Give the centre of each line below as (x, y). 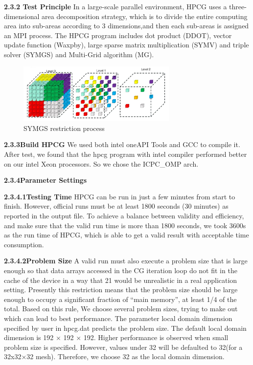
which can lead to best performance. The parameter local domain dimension (118, 318)
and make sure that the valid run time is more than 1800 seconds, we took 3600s (125, 225)
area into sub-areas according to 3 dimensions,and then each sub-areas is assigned (126, 26)
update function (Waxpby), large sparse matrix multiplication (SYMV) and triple (126, 45)
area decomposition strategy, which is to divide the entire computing (145, 16)
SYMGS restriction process (64, 128)
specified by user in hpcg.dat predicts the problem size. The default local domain (125, 328)
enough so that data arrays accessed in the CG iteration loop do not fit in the (121, 270)
